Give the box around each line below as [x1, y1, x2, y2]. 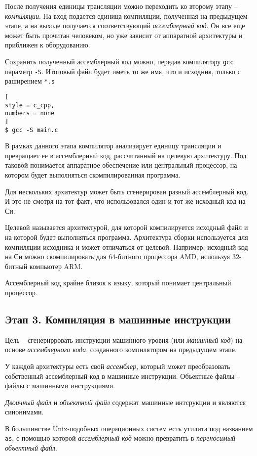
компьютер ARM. [29, 261, 83, 271]
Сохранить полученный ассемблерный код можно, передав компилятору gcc [5, 56, 234, 66]
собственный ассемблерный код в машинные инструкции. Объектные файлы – [5, 370, 240, 381]
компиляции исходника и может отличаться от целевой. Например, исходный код [5, 241, 248, 252]
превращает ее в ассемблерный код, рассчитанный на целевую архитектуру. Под [5, 150, 247, 160]
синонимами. [5, 407, 44, 417]
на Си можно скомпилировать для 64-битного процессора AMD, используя [5, 251, 230, 262]
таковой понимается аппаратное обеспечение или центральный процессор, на [5, 160, 237, 170]
